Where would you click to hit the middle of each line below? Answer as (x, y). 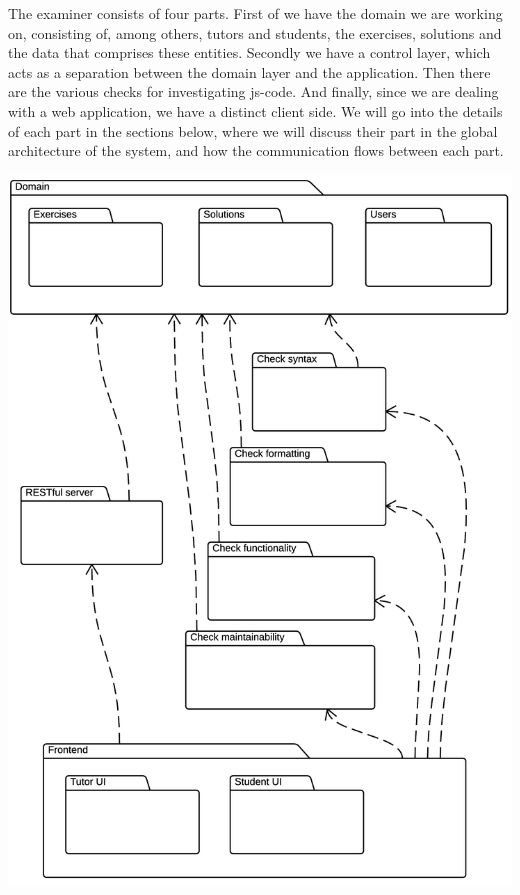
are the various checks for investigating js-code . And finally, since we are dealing (253, 91)
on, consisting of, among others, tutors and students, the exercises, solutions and (255, 32)
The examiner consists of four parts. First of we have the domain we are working (255, 13)
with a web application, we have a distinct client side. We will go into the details (255, 110)
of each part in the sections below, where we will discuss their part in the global (253, 130)
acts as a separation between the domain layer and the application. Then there (249, 71)
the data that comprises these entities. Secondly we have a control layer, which (249, 52)
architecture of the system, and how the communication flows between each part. (256, 150)
